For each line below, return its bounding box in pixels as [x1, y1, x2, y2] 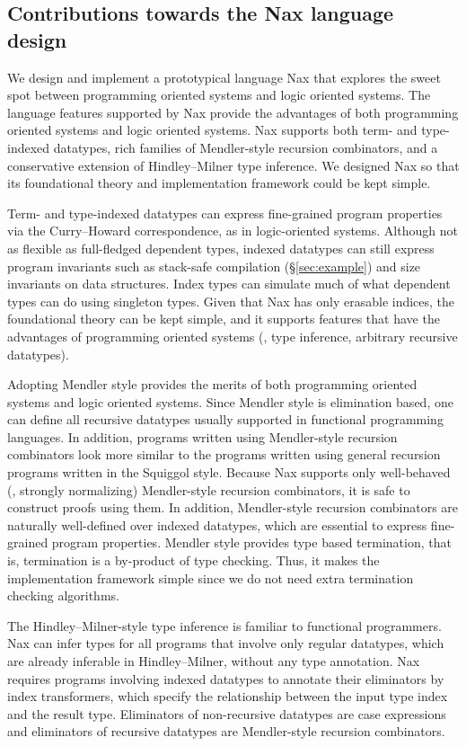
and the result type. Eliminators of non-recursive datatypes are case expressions [7, 704, 446, 723]
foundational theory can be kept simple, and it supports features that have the [7, 309, 440, 328]
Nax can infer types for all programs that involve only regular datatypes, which [7, 634, 444, 653]
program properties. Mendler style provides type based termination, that [51, 533, 452, 552]
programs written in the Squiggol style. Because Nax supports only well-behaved [7, 463, 451, 482]
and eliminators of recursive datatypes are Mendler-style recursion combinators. [7, 722, 445, 741]
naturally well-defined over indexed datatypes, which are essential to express [7, 515, 427, 534]
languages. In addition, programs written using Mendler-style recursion [7, 427, 398, 446]
